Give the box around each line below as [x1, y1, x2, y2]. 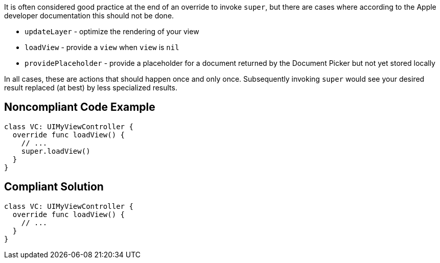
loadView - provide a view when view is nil [25, 43, 179, 52]
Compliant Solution [4, 180, 104, 194]
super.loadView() [21, 147, 90, 155]
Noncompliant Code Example [4, 101, 155, 114]
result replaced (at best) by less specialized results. [4, 83, 177, 92]
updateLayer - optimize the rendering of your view [25, 27, 199, 36]
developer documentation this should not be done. [4, 11, 174, 20]
